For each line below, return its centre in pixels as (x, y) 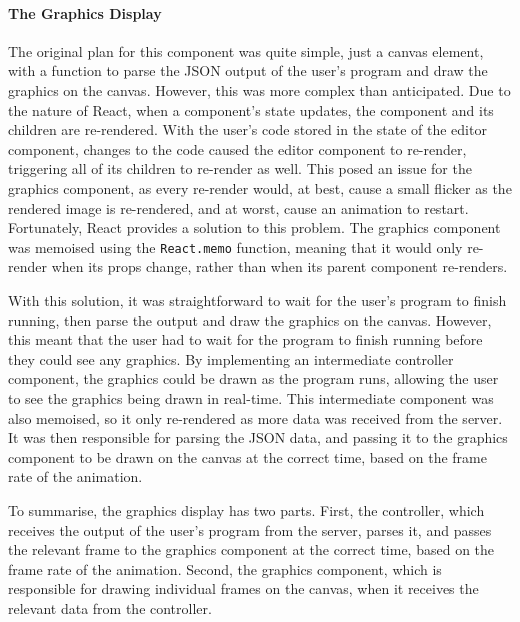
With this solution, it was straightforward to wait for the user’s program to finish (257, 299)
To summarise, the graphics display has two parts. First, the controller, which (246, 509)
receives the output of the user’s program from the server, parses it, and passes (250, 529)
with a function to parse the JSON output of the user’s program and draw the (248, 70)
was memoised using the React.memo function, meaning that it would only (235, 246)
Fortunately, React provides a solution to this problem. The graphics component (254, 227)
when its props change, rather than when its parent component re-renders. (279, 266)
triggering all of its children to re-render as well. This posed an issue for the (240, 168)
